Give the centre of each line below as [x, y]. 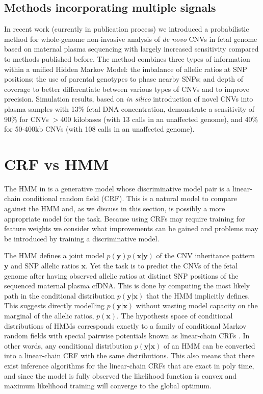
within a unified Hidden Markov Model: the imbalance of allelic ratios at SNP [126, 69]
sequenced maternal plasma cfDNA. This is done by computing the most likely [127, 286]
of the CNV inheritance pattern [205, 255]
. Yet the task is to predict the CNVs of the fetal [162, 266]
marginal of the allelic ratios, [49, 315]
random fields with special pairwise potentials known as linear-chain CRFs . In [127, 336]
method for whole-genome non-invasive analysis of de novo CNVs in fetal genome [131, 39]
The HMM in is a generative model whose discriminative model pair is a [117, 188]
